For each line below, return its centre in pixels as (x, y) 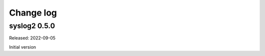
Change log (33, 13)
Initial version (23, 47)
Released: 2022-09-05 (32, 38)
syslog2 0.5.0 (32, 26)
